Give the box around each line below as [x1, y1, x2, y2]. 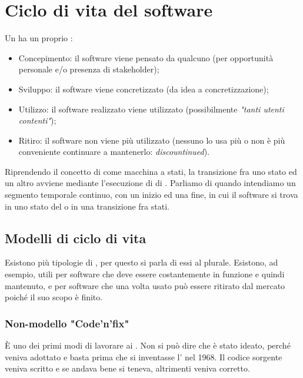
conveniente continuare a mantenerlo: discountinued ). [18, 145, 210, 158]
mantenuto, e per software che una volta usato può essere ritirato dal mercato [5, 279, 285, 291]
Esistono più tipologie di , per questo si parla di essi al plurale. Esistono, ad [5, 256, 278, 268]
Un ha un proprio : [5, 32, 73, 44]
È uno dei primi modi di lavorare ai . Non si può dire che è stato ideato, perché [5, 339, 291, 352]
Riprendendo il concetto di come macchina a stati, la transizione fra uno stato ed [5, 165, 297, 177]
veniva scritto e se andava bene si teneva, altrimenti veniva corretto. [5, 362, 250, 374]
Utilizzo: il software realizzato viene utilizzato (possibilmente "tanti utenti [18, 102, 284, 115]
